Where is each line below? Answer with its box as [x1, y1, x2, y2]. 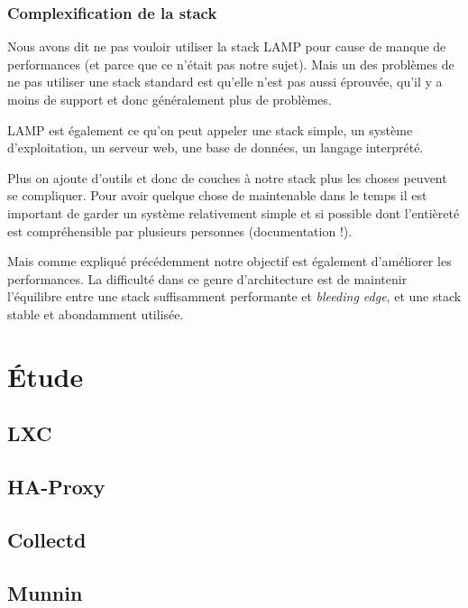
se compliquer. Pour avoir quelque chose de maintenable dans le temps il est [7, 186, 427, 205]
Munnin [7, 578, 83, 606]
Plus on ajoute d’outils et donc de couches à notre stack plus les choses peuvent [7, 168, 447, 187]
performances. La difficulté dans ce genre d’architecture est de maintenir [7, 269, 408, 288]
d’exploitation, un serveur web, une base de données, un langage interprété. [7, 138, 424, 157]
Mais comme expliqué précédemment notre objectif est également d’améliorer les [7, 252, 452, 271]
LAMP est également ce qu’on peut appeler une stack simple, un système [7, 120, 413, 139]
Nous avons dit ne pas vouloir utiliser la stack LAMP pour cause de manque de [7, 37, 446, 56]
